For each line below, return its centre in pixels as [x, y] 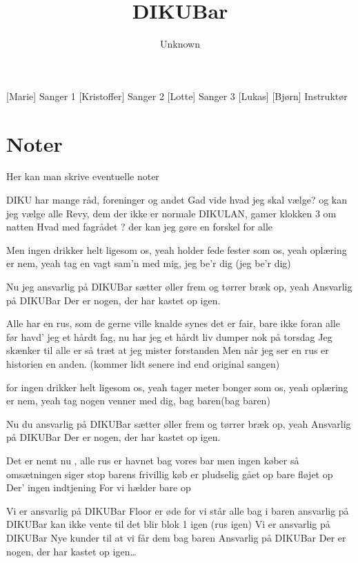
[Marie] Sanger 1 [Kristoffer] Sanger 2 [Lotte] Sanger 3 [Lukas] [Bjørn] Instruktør [177, 96]
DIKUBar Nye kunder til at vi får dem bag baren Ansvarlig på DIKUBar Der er [176, 537]
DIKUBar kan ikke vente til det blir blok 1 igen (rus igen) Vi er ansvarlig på [168, 524]
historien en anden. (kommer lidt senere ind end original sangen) [143, 363]
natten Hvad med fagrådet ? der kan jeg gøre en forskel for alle [140, 227]
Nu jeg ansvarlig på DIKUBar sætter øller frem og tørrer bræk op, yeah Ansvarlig [179, 286]
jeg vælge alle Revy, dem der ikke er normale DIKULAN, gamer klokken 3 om [171, 213]
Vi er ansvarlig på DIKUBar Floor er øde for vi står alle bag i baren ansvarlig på [178, 510]
